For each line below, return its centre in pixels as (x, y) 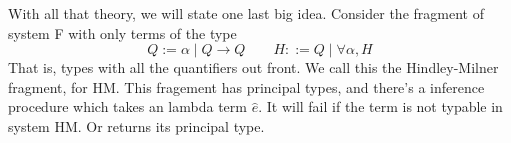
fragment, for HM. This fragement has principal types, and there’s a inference (246, 86)
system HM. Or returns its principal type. (136, 125)
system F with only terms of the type (122, 32)
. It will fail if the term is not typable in (380, 106)
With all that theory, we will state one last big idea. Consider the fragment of (246, 13)
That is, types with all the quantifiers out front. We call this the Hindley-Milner (253, 67)
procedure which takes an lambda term (127, 106)
